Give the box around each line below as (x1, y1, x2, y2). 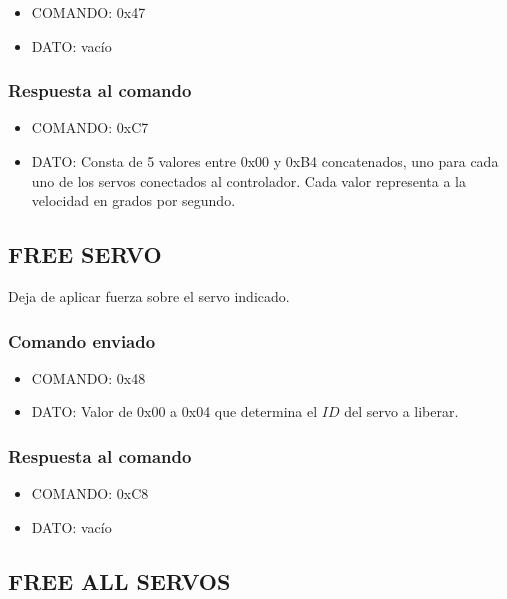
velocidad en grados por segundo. (31, 190, 236, 211)
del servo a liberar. (344, 401, 459, 422)
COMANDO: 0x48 (31, 367, 146, 388)
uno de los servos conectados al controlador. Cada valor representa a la (31, 170, 466, 191)
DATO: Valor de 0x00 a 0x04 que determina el (31, 401, 318, 422)
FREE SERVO (8, 239, 162, 270)
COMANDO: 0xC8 (31, 483, 149, 504)
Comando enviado (8, 328, 156, 353)
